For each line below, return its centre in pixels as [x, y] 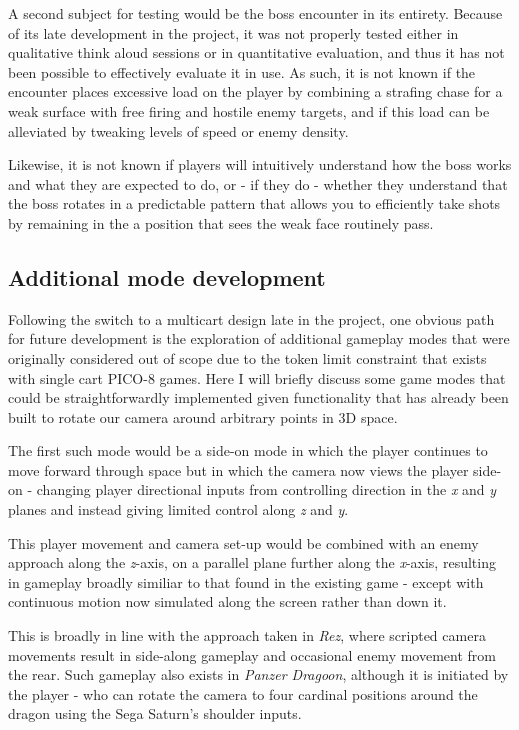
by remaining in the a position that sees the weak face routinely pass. [221, 222]
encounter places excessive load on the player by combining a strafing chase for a [255, 91]
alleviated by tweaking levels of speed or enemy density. [178, 130]
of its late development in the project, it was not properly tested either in [233, 32]
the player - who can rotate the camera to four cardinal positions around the [243, 693]
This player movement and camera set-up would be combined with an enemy [243, 542]
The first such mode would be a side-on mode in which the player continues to [248, 450]
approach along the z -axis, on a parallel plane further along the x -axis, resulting [252, 562]
